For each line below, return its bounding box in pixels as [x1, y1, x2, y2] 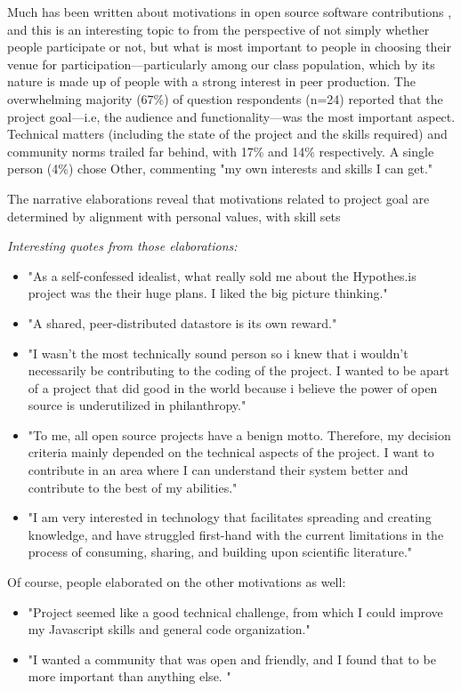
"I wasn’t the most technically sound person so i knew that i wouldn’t [28, 343, 408, 362]
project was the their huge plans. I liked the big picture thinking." [28, 284, 388, 302]
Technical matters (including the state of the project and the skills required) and [7, 125, 448, 143]
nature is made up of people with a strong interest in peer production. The [7, 72, 416, 91]
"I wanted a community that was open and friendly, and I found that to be [28, 649, 436, 668]
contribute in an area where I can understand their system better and [28, 461, 408, 479]
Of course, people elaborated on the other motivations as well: [7, 573, 346, 591]
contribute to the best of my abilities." [28, 478, 238, 496]
